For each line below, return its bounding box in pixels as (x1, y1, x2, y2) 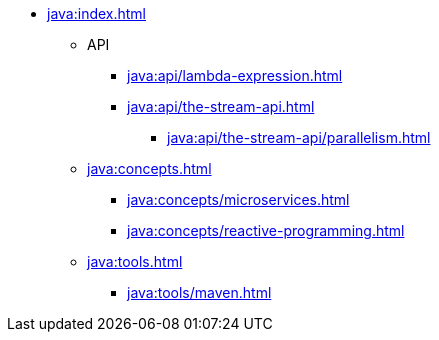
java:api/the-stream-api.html (127, 98, 315, 115)
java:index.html (47, 5, 147, 22)
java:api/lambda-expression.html (127, 67, 343, 84)
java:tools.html (87, 253, 183, 270)
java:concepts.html (87, 160, 212, 177)
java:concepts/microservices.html (127, 191, 350, 208)
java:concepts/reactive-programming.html (127, 222, 405, 239)
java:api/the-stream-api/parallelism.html (167, 129, 431, 146)
